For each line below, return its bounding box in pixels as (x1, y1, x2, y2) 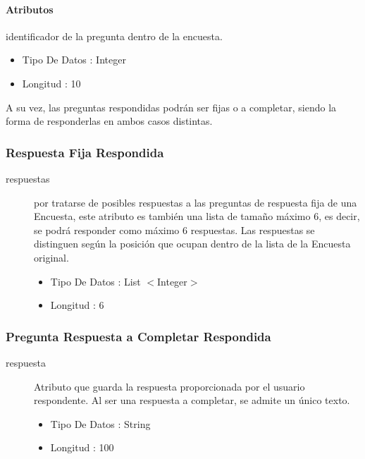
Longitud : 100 (50, 440, 114, 455)
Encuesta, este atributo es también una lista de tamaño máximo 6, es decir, (34, 209, 360, 224)
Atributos (6, 1, 54, 16)
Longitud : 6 (50, 298, 104, 312)
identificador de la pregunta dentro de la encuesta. (6, 28, 223, 43)
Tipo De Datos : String (50, 416, 151, 431)
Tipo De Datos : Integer (22, 52, 126, 67)
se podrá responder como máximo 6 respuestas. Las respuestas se (34, 222, 315, 237)
